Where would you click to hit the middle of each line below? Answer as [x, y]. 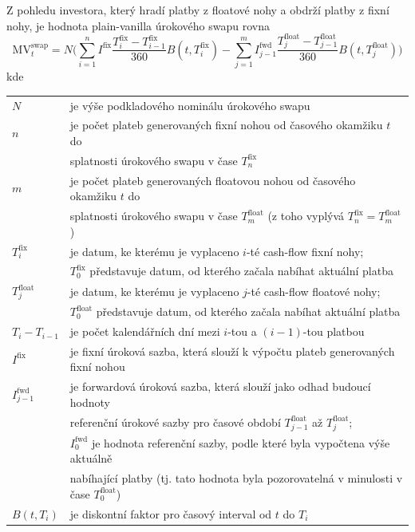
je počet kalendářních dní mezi [145, 331]
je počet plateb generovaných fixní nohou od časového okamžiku [226, 125]
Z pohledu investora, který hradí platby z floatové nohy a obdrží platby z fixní [198, 10]
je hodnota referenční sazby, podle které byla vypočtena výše [241, 442]
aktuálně [91, 458]
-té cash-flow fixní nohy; [305, 251]
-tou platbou [334, 331]
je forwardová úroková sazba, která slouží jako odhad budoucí [220, 386]
